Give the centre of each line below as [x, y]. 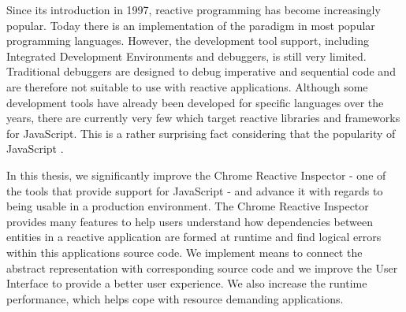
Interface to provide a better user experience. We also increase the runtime [187, 283]
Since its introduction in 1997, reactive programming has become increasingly [194, 9]
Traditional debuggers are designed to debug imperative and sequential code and [201, 71]
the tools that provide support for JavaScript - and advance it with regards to [195, 190]
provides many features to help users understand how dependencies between [190, 221]
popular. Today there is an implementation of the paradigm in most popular [191, 25]
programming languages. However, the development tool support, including [188, 41]
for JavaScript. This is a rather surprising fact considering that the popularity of [201, 133]
